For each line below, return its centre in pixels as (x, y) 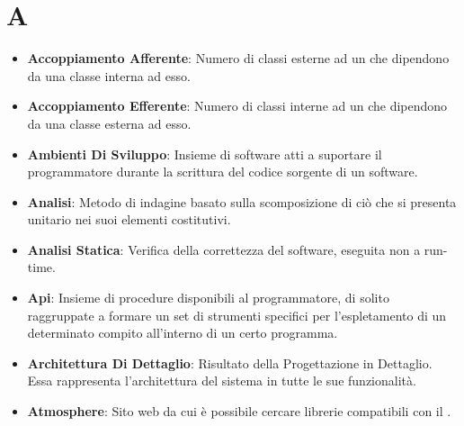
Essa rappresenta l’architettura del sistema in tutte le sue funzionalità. (222, 381)
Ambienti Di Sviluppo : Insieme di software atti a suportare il (205, 154)
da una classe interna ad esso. (109, 75)
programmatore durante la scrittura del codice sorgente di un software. (223, 172)
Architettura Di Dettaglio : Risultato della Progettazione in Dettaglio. (230, 363)
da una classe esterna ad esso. (109, 123)
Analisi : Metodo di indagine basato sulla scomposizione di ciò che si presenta (242, 201)
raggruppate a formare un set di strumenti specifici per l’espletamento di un (237, 315)
